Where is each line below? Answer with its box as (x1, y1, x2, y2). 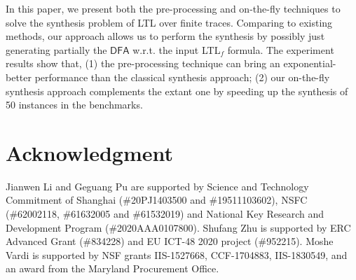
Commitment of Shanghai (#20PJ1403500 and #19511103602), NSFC (6, 192, 308, 207)
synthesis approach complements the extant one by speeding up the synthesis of (6, 83, 348, 98)
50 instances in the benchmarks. (6, 97, 143, 112)
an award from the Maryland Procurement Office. (6, 261, 219, 276)
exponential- (283, 56, 336, 71)
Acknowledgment (6, 138, 173, 167)
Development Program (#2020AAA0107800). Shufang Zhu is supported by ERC (6, 220, 351, 234)
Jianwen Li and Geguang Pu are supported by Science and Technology (6, 178, 309, 193)
